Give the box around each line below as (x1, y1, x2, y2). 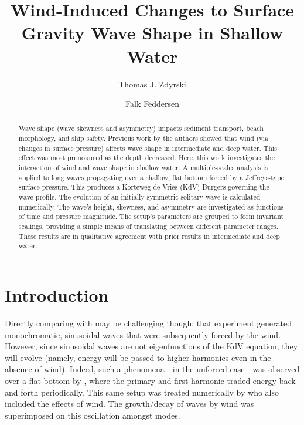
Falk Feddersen (125, 97, 179, 110)
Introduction (5, 283, 109, 307)
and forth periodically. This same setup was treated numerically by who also (5, 386, 279, 398)
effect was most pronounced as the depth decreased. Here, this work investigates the (18, 153, 275, 163)
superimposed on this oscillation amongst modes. (5, 409, 180, 421)
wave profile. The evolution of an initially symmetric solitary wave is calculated (18, 192, 261, 202)
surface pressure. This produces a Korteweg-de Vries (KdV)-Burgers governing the (18, 182, 269, 192)
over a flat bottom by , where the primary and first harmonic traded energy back (5, 374, 296, 386)
